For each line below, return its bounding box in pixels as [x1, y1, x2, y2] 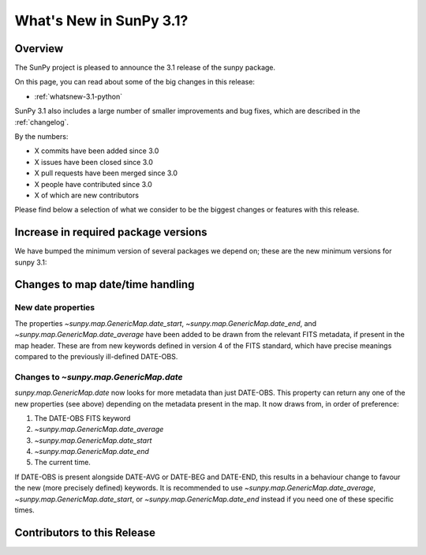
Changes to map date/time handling [14, 278, 195, 291]
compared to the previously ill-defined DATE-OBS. [14, 351, 178, 361]
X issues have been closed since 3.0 [34, 157, 153, 167]
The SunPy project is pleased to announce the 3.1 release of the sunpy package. [14, 63, 276, 73]
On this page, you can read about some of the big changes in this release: [14, 77, 256, 87]
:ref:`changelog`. [14, 117, 69, 126]
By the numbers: [14, 132, 69, 141]
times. [14, 505, 35, 515]
